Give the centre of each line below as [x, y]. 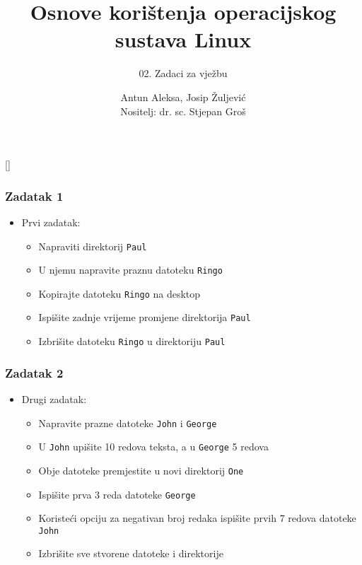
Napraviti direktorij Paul [93, 246]
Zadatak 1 [34, 196]
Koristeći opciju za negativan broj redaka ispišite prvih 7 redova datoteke [197, 518]
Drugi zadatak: [54, 399]
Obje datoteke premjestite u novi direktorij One [141, 470]
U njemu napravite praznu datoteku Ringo [130, 270]
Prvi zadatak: [51, 222]
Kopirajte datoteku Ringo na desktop [119, 293]
